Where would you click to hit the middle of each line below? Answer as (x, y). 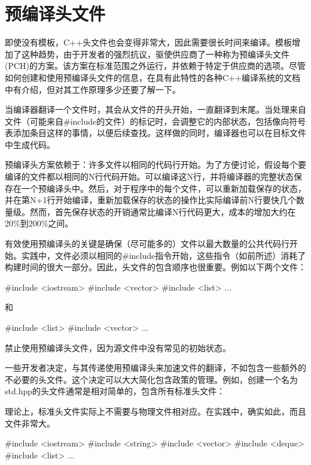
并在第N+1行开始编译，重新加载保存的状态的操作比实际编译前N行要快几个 (150, 200)
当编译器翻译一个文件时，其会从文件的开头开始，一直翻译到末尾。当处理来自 (155, 109)
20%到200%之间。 (39, 223)
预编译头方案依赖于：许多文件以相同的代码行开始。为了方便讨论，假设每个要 (155, 164)
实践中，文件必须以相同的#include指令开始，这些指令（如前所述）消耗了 (164, 255)
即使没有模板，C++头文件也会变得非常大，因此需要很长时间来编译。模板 (148, 42)
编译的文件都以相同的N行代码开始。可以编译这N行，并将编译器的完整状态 (149, 176)
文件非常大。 (30, 423)
